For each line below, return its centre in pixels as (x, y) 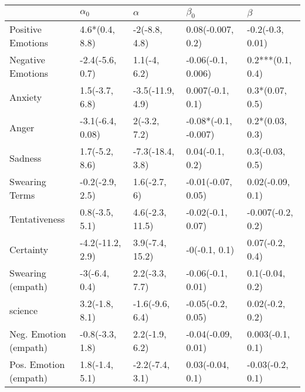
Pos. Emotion (37, 364)
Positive (26, 29)
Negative (27, 60)
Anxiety (26, 97)
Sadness (26, 158)
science (24, 310)
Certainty (29, 249)
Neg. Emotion (38, 334)
